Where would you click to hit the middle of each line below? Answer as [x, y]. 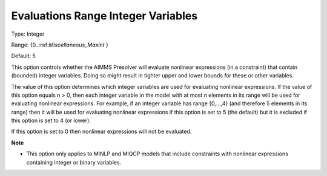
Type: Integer [28, 34]
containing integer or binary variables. [74, 162]
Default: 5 [23, 56]
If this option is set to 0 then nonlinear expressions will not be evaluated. [101, 132]
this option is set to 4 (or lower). [51, 120]
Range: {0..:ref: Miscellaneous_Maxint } [60, 45]
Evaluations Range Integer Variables [104, 16]
